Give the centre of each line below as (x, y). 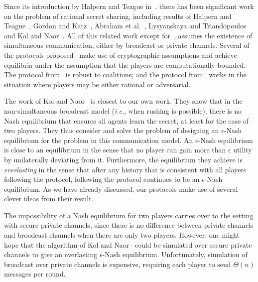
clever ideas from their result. (49, 199)
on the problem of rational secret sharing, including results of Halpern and (118, 16)
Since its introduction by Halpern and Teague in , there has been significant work (129, 6)
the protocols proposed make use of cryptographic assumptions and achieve (121, 55)
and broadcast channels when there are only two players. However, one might (122, 235)
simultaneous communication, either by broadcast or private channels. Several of (127, 45)
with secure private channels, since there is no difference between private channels (129, 225)
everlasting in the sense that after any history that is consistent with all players (125, 169)
